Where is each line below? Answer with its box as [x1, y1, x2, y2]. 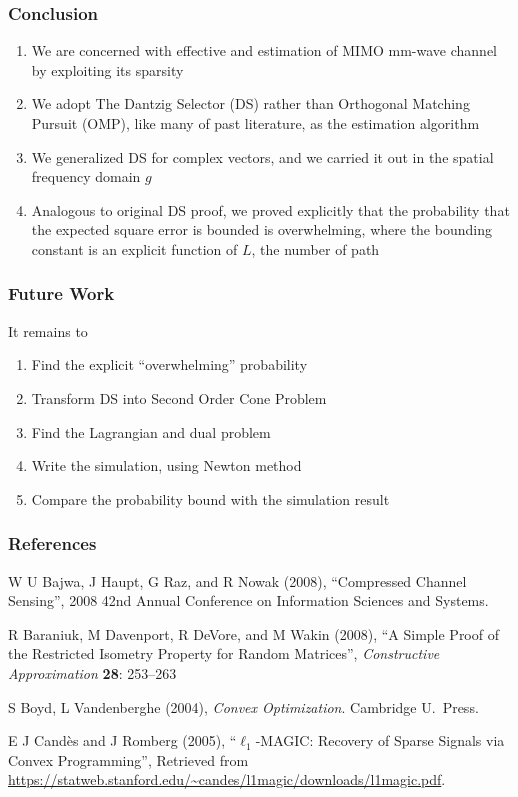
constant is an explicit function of [31, 238, 238, 259]
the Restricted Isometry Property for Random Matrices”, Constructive [8, 643, 440, 664]
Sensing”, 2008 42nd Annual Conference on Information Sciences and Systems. [8, 590, 489, 611]
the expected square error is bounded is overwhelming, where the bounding [31, 219, 492, 240]
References [8, 531, 97, 556]
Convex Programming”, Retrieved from [8, 749, 249, 770]
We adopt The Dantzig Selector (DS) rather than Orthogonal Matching [31, 93, 470, 114]
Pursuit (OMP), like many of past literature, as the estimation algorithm [31, 113, 480, 133]
